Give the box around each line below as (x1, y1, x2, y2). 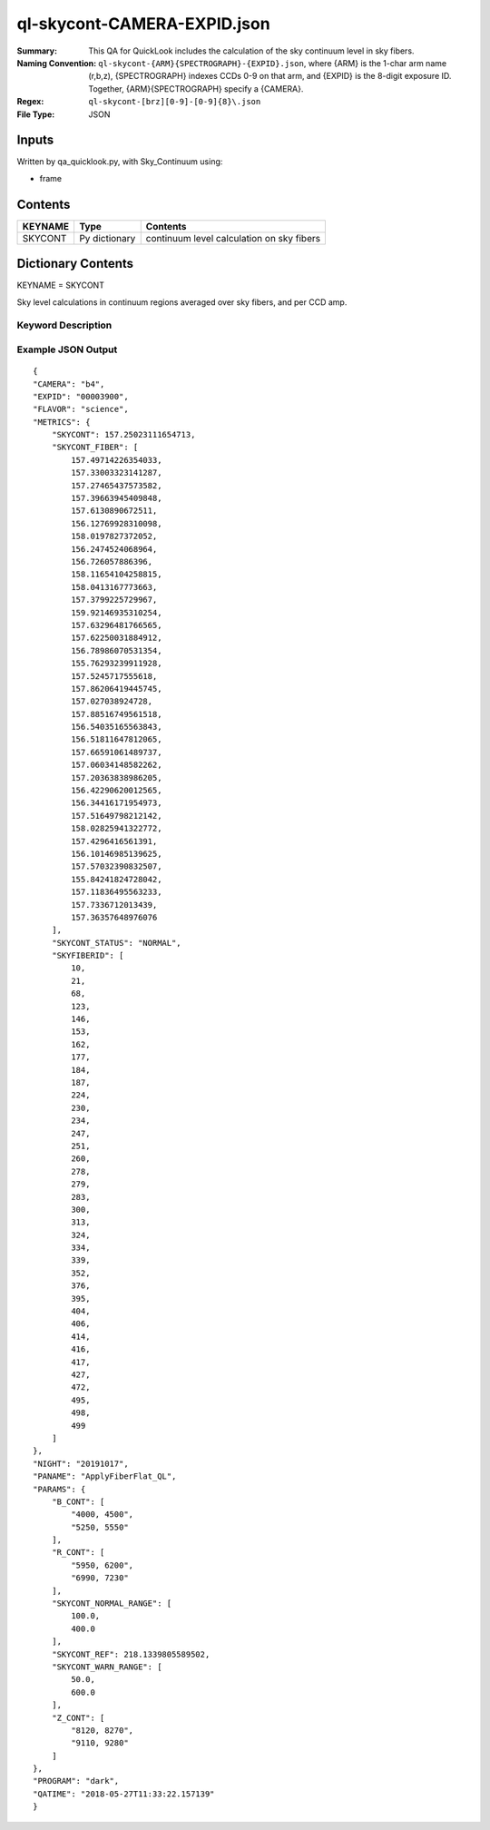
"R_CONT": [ (51, 1548, 105, 1558)
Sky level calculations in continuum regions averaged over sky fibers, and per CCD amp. (16, 296, 348, 308)
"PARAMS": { (33, 1484, 86, 1494)
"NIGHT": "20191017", (33, 1458, 129, 1469)
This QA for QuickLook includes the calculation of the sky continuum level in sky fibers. (88, 45, 415, 56)
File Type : (16, 109, 55, 120)
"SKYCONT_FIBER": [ (51, 442, 139, 453)
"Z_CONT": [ (51, 1712, 105, 1723)
